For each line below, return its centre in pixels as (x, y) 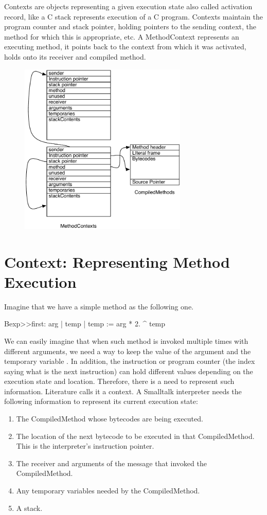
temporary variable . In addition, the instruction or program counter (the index (130, 361)
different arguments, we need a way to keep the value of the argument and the (128, 351)
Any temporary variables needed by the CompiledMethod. (108, 491)
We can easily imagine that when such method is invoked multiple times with (126, 341)
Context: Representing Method (117, 261)
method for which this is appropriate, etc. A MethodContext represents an (122, 36)
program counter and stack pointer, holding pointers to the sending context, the (130, 26)
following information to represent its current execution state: (101, 401)
